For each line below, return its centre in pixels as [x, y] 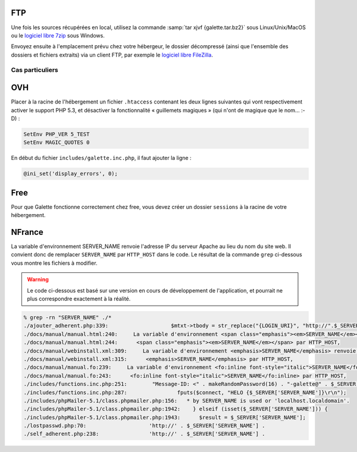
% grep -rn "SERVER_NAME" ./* [68, 318]
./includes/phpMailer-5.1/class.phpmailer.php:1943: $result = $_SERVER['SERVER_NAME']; [165, 417]
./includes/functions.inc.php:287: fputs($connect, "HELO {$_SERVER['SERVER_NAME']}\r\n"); [185, 392]
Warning [38, 280]
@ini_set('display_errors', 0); [71, 174]
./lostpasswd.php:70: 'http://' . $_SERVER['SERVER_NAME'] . [144, 426]
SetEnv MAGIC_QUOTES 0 [57, 142]
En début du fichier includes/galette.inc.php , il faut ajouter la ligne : [101, 158]
